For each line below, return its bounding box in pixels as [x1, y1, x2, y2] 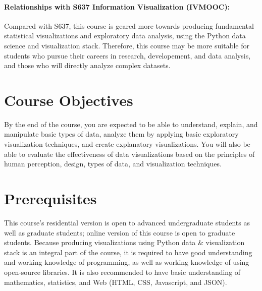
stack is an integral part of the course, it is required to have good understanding [4, 247, 252, 257]
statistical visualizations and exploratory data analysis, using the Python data [4, 30, 246, 41]
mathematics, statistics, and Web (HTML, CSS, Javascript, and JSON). [4, 276, 227, 287]
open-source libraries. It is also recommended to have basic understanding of [4, 266, 241, 277]
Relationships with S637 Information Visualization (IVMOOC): [4, 1, 230, 12]
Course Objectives [4, 89, 133, 110]
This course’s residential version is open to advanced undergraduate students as [4, 217, 250, 227]
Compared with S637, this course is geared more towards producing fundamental [4, 20, 254, 31]
